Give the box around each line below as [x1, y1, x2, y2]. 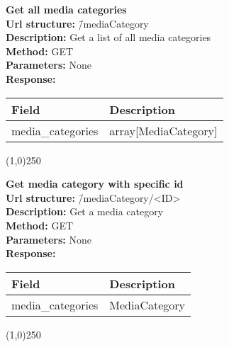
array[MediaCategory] [109, 122, 218, 139]
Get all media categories [6, 2, 127, 16]
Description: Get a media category [6, 204, 164, 219]
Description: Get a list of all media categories [6, 30, 211, 45]
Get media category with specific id [6, 176, 184, 191]
